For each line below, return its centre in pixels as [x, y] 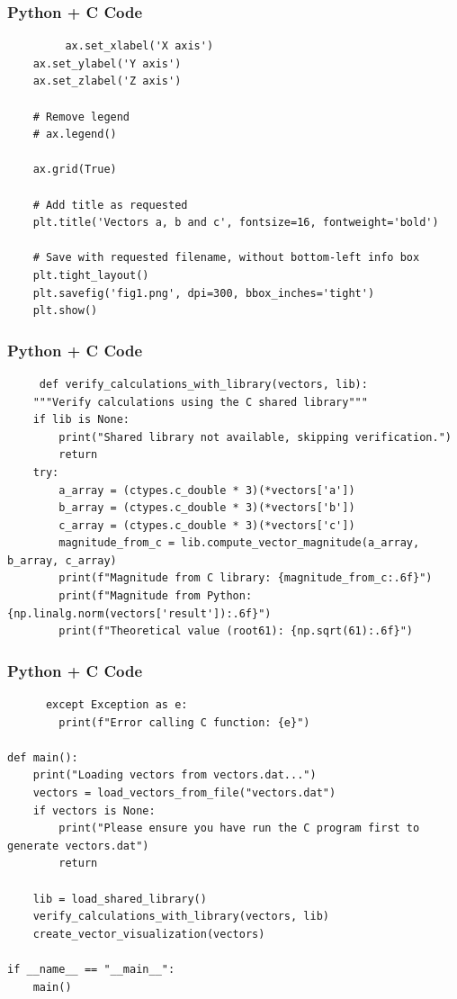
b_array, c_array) [62, 560]
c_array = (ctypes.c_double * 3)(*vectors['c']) [207, 525]
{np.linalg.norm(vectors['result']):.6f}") [139, 613]
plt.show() [65, 311]
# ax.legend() [75, 135]
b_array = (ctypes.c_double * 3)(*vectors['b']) [207, 508]
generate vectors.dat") [78, 846]
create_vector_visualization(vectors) [149, 934]
